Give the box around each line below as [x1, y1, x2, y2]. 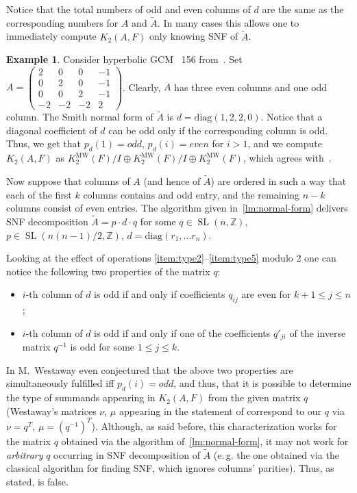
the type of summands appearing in [6, 390, 156, 405]
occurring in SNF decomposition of [53, 447, 200, 462]
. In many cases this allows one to [157, 15, 299, 29]
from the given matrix [208, 390, 301, 405]
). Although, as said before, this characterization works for [91, 418, 337, 433]
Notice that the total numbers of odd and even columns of [6, 2, 251, 16]
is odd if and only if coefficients [94, 287, 225, 301]
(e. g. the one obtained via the [213, 447, 339, 462]
